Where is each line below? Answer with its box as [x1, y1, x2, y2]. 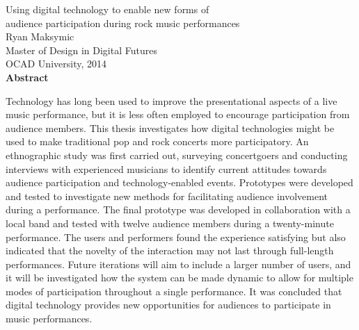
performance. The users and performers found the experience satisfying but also [6, 229, 346, 244]
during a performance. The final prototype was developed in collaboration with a [6, 202, 351, 217]
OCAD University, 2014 [6, 56, 106, 71]
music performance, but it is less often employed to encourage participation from [6, 107, 350, 122]
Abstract [6, 69, 49, 84]
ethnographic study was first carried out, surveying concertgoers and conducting [6, 147, 348, 162]
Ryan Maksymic [6, 29, 74, 44]
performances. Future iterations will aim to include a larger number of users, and [6, 256, 351, 271]
